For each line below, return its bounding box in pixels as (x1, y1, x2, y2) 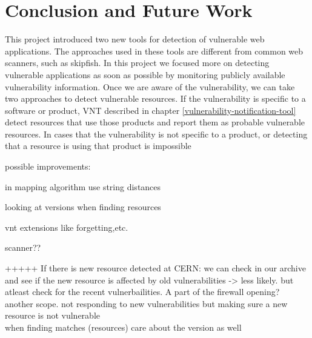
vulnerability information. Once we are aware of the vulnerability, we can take (5, 80, 295, 93)
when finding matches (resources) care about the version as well (5, 321, 242, 333)
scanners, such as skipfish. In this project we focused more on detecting (5, 56, 270, 69)
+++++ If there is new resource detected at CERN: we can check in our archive (5, 262, 306, 274)
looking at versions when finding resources (5, 200, 161, 213)
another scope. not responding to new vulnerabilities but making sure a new (5, 297, 288, 310)
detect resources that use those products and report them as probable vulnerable (5, 116, 305, 128)
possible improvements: (5, 160, 91, 173)
